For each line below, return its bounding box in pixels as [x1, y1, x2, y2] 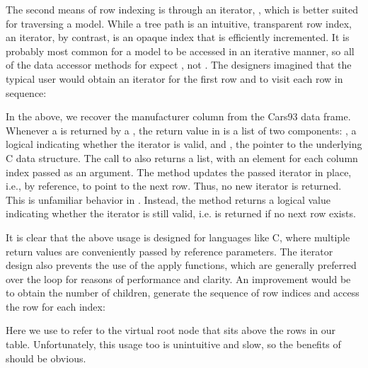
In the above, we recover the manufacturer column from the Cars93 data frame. [6, 109, 351, 124]
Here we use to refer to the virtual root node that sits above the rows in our [6, 323, 336, 338]
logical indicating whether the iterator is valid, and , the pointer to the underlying [6, 137, 362, 151]
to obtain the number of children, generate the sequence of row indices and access [6, 285, 360, 300]
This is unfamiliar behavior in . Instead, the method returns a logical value [6, 192, 330, 207]
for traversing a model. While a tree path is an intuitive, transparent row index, [6, 16, 352, 30]
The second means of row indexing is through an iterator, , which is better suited [6, 2, 358, 16]
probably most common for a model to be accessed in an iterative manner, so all [6, 43, 355, 58]
